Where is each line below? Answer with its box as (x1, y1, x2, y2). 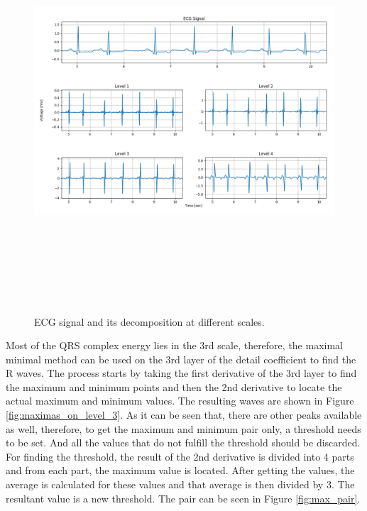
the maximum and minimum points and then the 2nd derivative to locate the (6, 379, 342, 394)
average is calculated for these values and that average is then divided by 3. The (6, 477, 355, 492)
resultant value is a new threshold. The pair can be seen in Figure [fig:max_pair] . (6, 490, 361, 505)
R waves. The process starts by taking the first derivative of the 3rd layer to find (6, 366, 357, 380)
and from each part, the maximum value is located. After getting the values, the (6, 463, 355, 478)
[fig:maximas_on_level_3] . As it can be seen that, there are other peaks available (6, 407, 362, 422)
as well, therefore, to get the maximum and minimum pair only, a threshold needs (6, 421, 361, 436)
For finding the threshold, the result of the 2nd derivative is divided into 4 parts (6, 449, 354, 463)
